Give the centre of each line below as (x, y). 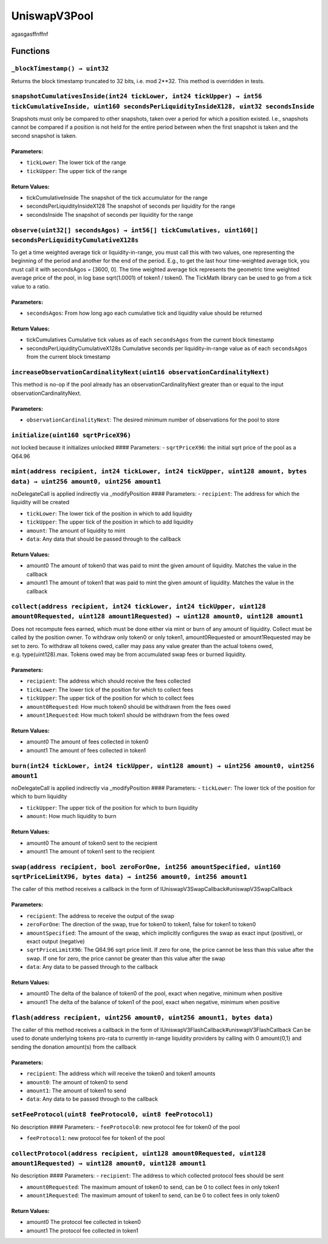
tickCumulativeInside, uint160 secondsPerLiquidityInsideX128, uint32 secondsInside (163, 106)
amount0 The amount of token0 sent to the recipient (92, 843)
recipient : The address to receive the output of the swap (100, 916)
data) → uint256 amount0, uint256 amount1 (86, 481)
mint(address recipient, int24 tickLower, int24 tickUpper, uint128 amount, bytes (159, 472)
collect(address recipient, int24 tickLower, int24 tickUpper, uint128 (138, 607)
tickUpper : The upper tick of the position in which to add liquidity (110, 522)
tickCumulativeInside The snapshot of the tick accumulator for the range (117, 197)
